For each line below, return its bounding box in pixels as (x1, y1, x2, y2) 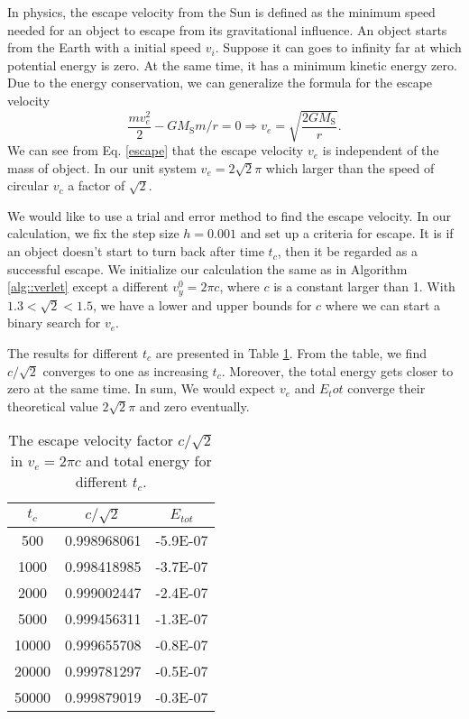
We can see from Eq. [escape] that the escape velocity (7, 141, 304, 160)
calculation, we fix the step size (7, 224, 179, 243)
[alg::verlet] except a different (7, 277, 169, 296)
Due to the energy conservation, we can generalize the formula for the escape (7, 73, 433, 92)
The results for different (7, 343, 139, 362)
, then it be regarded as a (277, 242, 418, 261)
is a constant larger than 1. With (273, 277, 455, 296)
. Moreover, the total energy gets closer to (221, 361, 454, 380)
